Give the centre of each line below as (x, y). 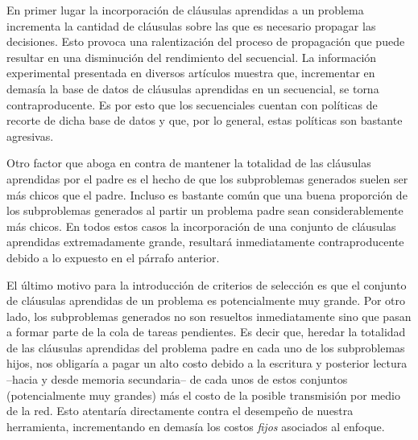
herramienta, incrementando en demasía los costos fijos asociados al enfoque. (196, 426)
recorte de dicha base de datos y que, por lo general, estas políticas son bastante (205, 120)
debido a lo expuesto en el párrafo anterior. (113, 257)
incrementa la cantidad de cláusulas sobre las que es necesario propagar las (191, 25)
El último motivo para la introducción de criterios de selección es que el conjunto (207, 284)
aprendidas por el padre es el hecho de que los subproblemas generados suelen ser (207, 178)
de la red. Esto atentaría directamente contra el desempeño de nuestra (180, 411)
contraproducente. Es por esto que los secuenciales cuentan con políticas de (192, 104)
